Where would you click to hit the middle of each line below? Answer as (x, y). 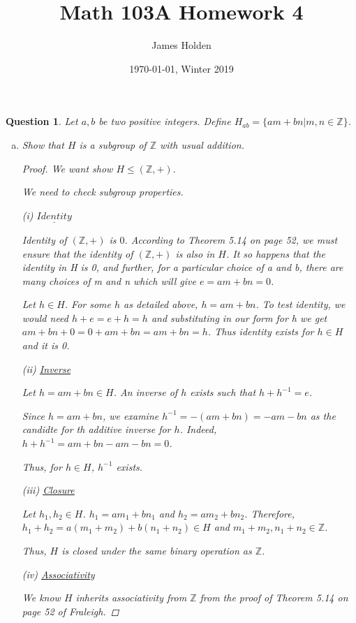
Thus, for (42, 466)
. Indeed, (198, 429)
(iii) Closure (48, 490)
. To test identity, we (301, 304)
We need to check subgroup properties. (103, 192)
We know (41, 598)
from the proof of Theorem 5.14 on (274, 598)
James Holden (181, 45)
